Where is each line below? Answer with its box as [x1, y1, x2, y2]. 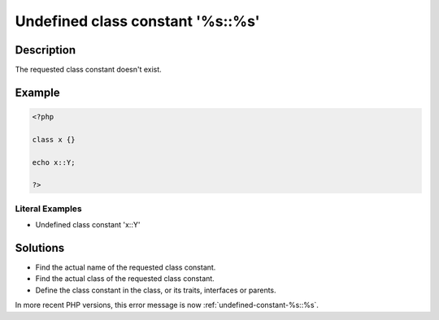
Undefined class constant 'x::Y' [35, 220, 141, 230]
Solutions [15, 240, 65, 255]
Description [15, 43, 76, 57]
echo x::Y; [32, 158, 76, 166]
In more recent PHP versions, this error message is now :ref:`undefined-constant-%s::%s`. [15, 301, 319, 310]
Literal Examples [15, 203, 82, 214]
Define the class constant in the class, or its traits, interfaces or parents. [35, 285, 276, 295]
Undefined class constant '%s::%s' [15, 12, 260, 30]
